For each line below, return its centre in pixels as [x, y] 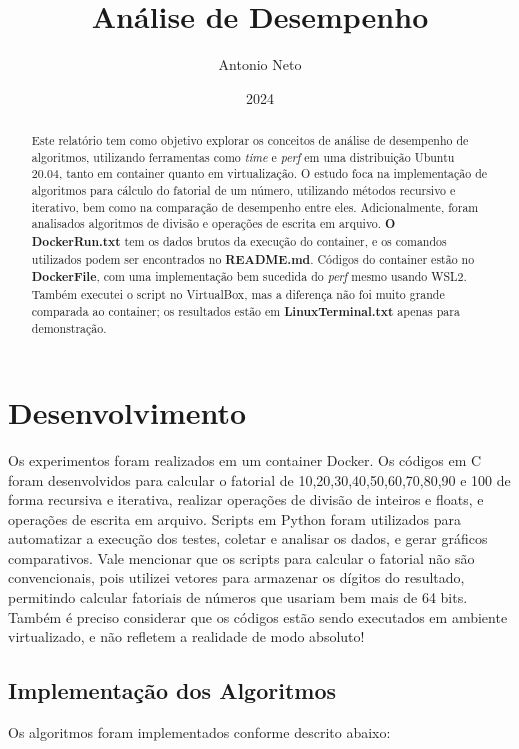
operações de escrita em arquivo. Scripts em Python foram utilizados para [235, 518]
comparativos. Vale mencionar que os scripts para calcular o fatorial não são [241, 557]
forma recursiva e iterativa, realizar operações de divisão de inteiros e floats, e [246, 499]
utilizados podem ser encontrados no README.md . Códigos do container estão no [253, 259]
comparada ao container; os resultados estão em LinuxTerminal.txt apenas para [245, 311]
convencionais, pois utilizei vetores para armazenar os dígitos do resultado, [236, 577]
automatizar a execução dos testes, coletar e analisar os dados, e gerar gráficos [248, 538]
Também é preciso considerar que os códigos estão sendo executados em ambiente [258, 616]
